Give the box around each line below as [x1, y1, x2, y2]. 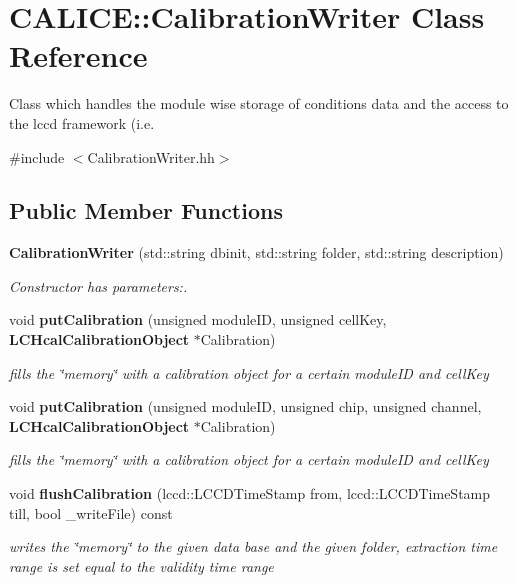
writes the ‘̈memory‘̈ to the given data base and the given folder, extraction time [9, 536, 498, 557]
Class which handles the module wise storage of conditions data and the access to [9, 93, 509, 114]
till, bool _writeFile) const [9, 502, 173, 523]
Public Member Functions [9, 195, 283, 226]
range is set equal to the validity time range [9, 555, 274, 576]
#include [9, 146, 65, 167]
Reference [9, 35, 148, 76]
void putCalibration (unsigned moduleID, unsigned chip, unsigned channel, [9, 396, 482, 417]
